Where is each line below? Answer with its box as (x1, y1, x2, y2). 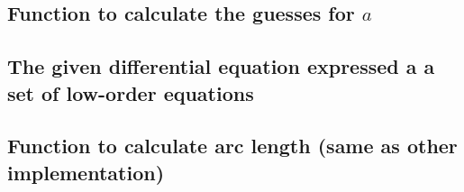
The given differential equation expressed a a (7, 52, 435, 80)
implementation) (7, 158, 165, 186)
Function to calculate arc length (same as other (7, 132, 458, 160)
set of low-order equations (7, 78, 254, 106)
